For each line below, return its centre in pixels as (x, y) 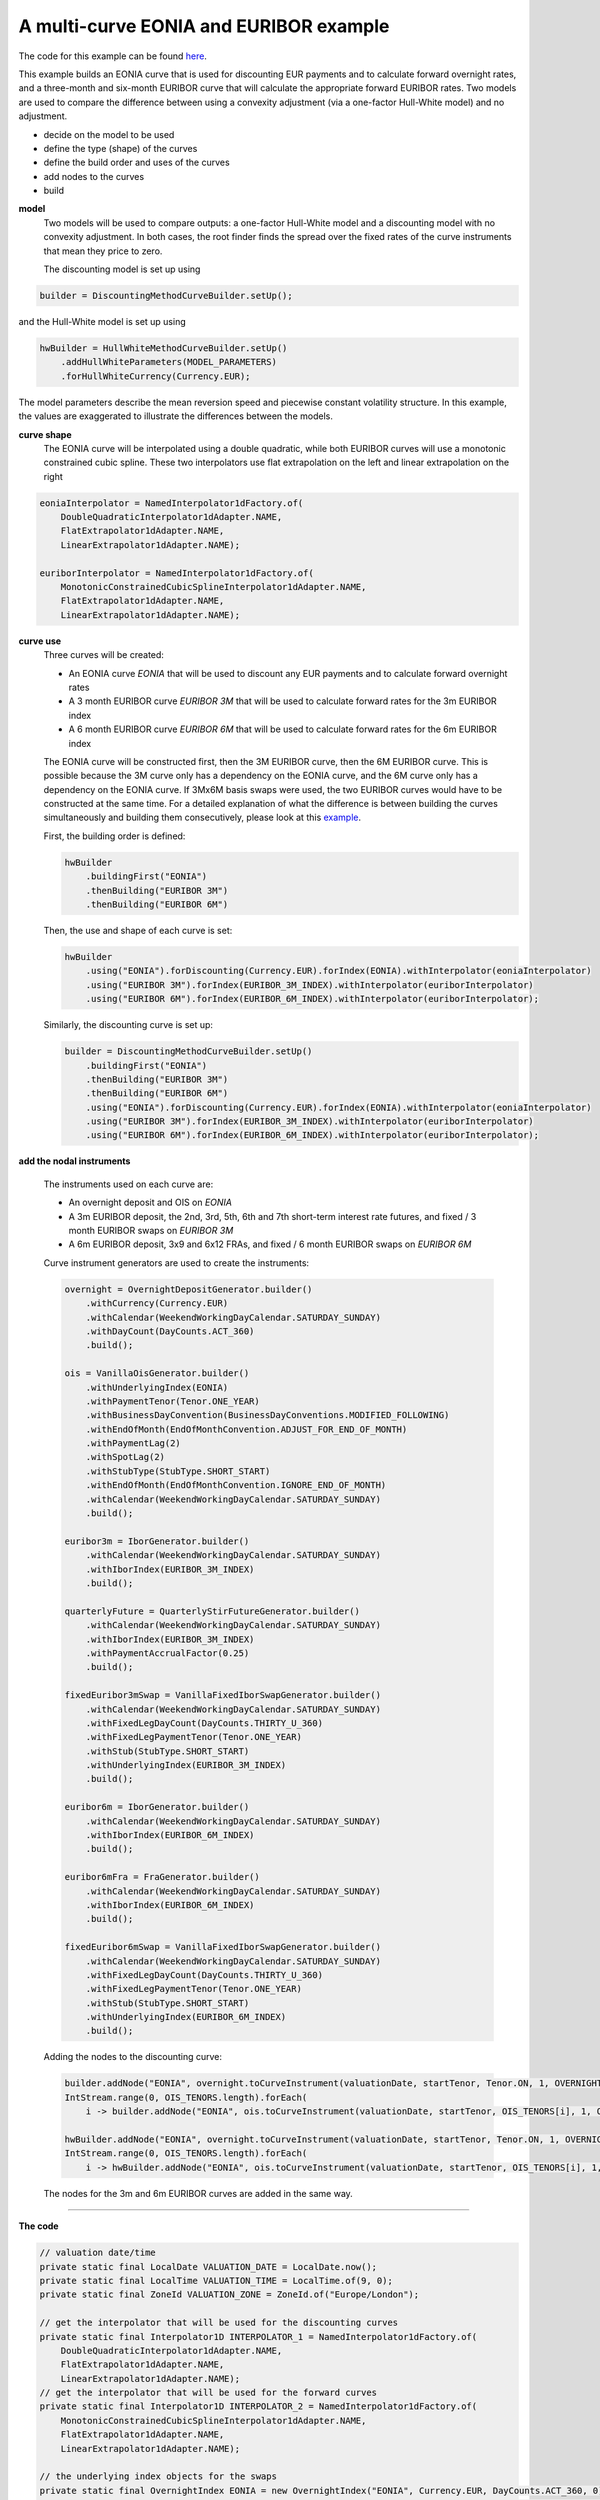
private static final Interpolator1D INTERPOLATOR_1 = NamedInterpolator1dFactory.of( (258, 2336)
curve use (40, 641)
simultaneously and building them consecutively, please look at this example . (202, 817)
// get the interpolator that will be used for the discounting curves (219, 2323)
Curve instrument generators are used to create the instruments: (176, 1262)
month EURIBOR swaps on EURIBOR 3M (151, 1231)
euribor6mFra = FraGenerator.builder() (162, 1877)
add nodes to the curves (94, 176)
